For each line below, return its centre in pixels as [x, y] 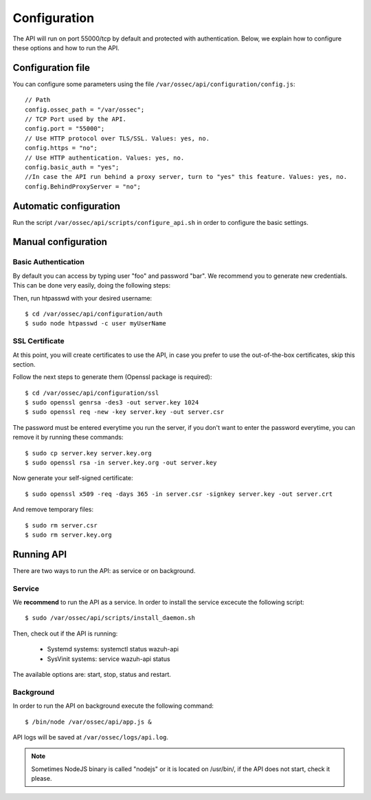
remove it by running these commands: [68, 437]
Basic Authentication [49, 262]
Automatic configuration [66, 206]
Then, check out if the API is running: [65, 634]
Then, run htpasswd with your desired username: [82, 298]
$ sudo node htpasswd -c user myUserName [95, 324]
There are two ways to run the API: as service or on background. [104, 570]
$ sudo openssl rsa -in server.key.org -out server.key [121, 463]
